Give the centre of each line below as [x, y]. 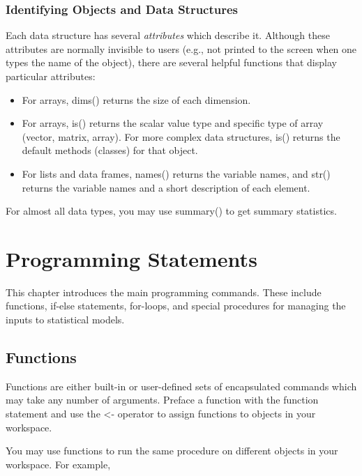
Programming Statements [131, 258]
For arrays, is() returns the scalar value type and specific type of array [173, 123]
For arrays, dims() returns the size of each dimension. [136, 99]
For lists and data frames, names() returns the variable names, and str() [176, 173]
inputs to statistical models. [65, 320]
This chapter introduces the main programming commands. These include [164, 292]
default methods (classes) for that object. [110, 150]
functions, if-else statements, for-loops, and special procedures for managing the [176, 306]
